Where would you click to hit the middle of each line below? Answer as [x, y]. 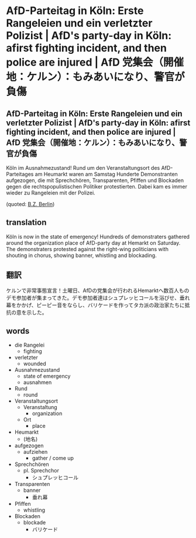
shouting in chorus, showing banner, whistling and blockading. [81, 255]
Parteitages [20, 174]
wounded [35, 364]
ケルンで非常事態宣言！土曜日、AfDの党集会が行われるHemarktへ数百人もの [98, 290]
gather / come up [53, 458]
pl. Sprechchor [41, 471]
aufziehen [35, 452]
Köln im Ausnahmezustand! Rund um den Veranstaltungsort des [83, 168]
